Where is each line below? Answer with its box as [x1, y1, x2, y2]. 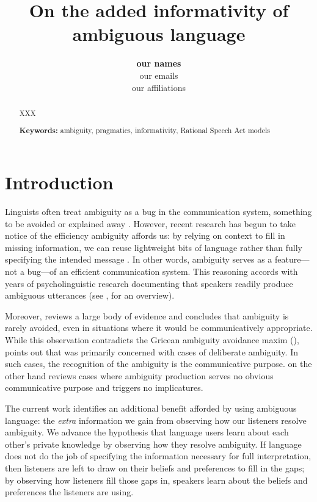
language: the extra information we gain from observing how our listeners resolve [5, 413, 307, 426]
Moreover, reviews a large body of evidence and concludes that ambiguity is [5, 309, 289, 322]
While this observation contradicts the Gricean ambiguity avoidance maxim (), [5, 333, 299, 346]
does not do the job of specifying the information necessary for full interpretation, [5, 449, 312, 462]
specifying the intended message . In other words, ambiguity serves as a [5, 253, 272, 266]
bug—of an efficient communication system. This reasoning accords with [27, 265, 298, 277]
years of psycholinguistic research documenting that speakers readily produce [5, 277, 293, 289]
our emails [139, 68, 178, 81]
